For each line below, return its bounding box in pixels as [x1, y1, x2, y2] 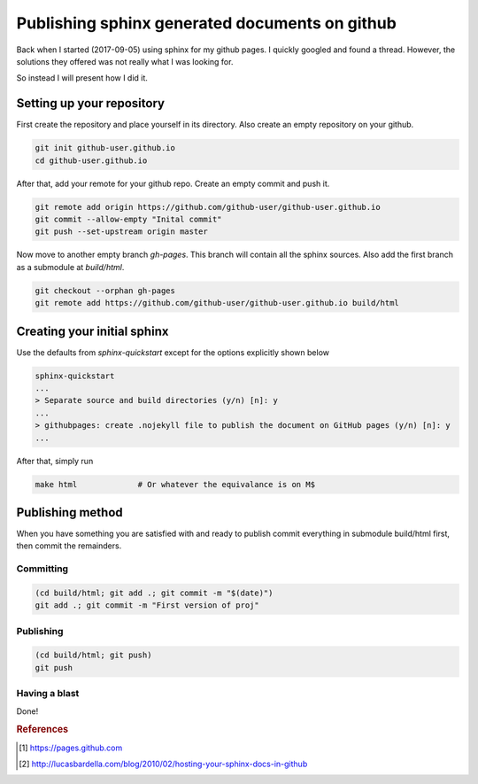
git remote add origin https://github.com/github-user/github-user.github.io [35, 202, 381, 212]
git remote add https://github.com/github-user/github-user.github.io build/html [35, 298, 400, 308]
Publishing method [16, 505, 123, 520]
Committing [16, 563, 69, 575]
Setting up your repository [16, 96, 166, 111]
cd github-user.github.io [35, 155, 148, 166]
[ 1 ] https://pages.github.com [19, 742, 123, 753]
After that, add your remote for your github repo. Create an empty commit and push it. [16, 178, 330, 189]
